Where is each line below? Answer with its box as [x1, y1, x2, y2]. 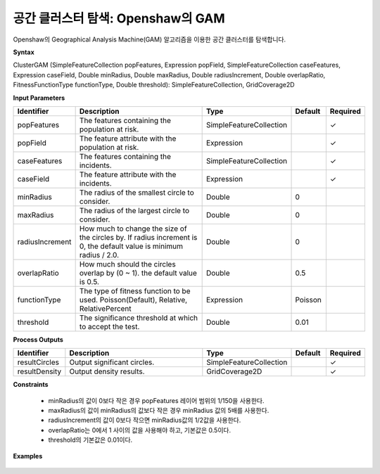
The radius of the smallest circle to [79, 187, 195, 197]
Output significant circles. [69, 357, 155, 367]
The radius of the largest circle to [79, 205, 190, 215]
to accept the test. [79, 321, 140, 331]
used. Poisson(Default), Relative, [79, 295, 188, 305]
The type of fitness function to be [79, 286, 191, 295]
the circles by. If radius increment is [79, 232, 198, 242]
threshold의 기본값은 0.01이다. [48, 436, 133, 444]
